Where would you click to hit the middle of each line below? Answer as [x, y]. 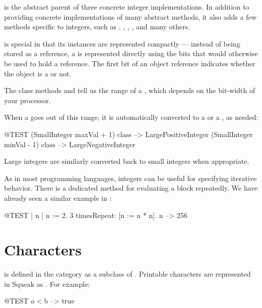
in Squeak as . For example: [47, 283]
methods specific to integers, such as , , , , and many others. [97, 27]
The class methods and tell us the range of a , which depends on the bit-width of [130, 90]
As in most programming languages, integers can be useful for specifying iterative [130, 178]
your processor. [28, 100]
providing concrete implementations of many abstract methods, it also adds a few [130, 16]
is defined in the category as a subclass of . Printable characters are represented [127, 274]
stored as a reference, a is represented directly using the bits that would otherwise [131, 53]
